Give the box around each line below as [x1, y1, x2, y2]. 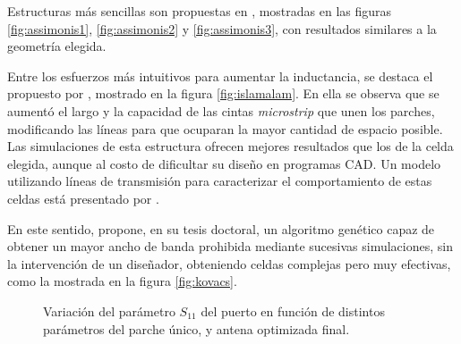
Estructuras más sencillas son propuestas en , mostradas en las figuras [7, 2, 392, 20]
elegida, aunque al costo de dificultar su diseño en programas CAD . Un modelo [7, 154, 441, 172]
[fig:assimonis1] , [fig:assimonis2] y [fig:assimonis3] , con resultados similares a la [7, 19, 437, 38]
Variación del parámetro [43, 301, 175, 320]
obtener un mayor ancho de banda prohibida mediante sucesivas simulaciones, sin [7, 237, 453, 256]
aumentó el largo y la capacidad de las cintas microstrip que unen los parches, [7, 101, 435, 120]
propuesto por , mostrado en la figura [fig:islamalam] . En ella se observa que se [7, 84, 440, 103]
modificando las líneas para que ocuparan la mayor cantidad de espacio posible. [7, 119, 443, 138]
